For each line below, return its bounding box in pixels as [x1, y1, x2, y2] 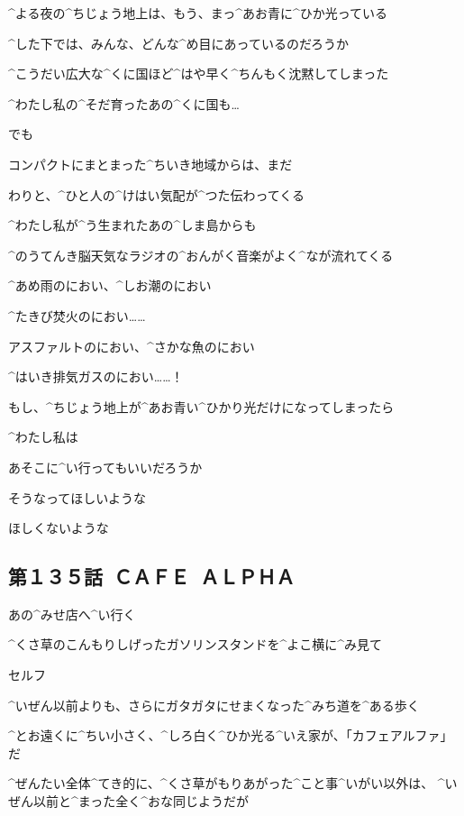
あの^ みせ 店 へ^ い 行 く [8, 604, 136, 623]
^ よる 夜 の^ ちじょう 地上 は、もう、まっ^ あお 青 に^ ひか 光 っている [8, 4, 388, 22]
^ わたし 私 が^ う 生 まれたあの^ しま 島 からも [8, 215, 257, 234]
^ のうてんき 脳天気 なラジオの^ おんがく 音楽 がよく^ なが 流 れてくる [8, 245, 394, 264]
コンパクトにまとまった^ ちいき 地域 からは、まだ [8, 154, 293, 173]
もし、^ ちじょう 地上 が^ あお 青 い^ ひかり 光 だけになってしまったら [8, 397, 395, 416]
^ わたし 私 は [8, 427, 78, 446]
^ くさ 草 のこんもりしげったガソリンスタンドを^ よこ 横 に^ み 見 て [8, 635, 383, 654]
